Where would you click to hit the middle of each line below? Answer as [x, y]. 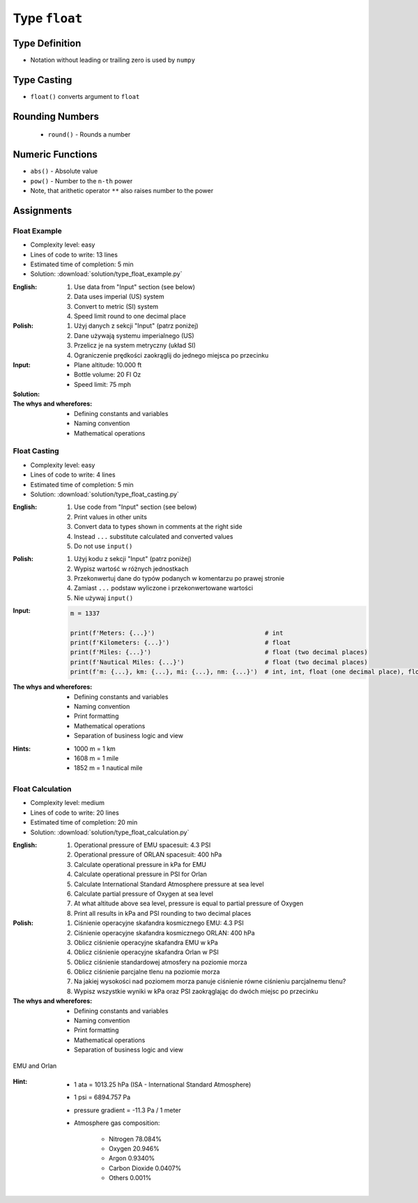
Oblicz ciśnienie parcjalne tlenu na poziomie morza [147, 972]
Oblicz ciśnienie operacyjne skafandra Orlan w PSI [146, 952]
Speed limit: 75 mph [103, 384]
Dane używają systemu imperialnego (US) [134, 335]
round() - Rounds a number [89, 135]
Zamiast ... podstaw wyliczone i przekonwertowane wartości [164, 588]
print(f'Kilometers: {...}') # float [180, 643]
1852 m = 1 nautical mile [108, 768]
